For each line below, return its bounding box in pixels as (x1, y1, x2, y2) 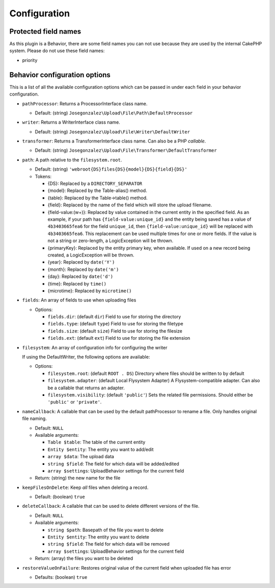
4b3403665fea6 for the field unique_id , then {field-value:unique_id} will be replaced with (47, 223, 253, 229)
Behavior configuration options (9, 70, 111, 79)
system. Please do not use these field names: (9, 48, 105, 54)
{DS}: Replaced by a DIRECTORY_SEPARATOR (47, 180, 143, 186)
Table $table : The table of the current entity (47, 439, 146, 445)
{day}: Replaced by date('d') (47, 273, 114, 279)
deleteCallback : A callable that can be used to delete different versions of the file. (22, 503, 200, 509)
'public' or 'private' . (47, 399, 102, 405)
